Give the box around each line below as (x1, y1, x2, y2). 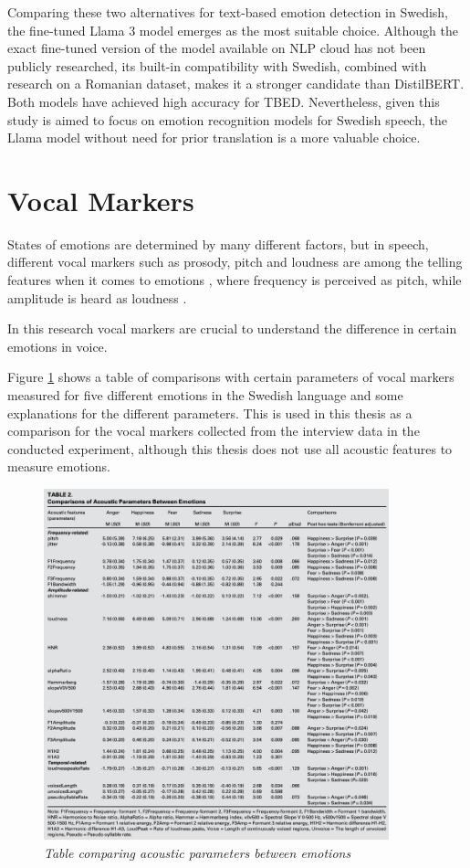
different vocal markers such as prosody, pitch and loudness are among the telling (7, 252, 463, 271)
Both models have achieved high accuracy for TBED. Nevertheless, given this (7, 91, 440, 111)
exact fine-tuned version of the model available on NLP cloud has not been (7, 38, 426, 58)
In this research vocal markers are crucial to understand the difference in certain (7, 319, 457, 338)
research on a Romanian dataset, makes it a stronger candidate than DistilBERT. (7, 74, 465, 93)
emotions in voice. (7, 336, 108, 355)
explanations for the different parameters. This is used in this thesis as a (7, 403, 413, 422)
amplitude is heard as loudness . (7, 288, 187, 307)
